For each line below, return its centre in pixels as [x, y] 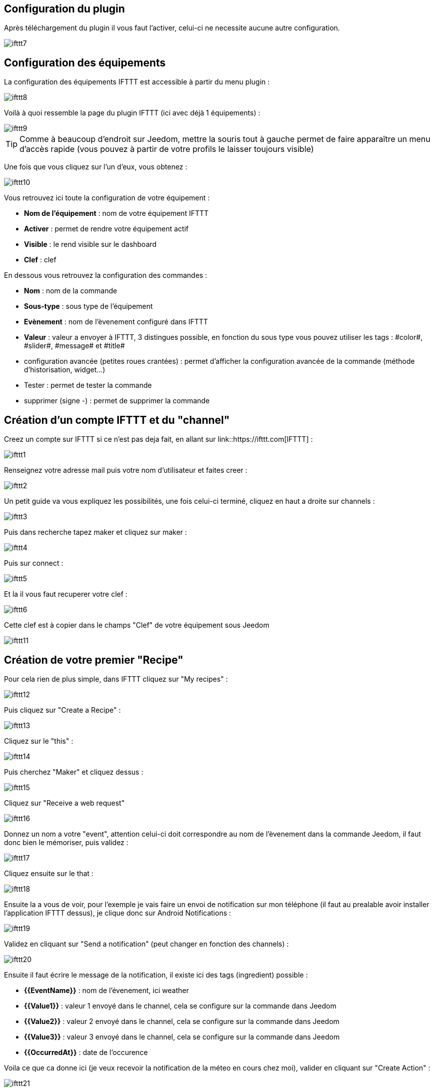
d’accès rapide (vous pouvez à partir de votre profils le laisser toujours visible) [167, 149]
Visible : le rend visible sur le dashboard [90, 244]
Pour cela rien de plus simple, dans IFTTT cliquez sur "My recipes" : [116, 679]
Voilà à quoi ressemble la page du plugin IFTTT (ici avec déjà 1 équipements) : [132, 113]
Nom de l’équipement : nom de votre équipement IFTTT [116, 213]
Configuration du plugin [65, 9]
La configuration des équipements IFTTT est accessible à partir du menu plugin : [137, 82]
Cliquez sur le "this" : [39, 741]
